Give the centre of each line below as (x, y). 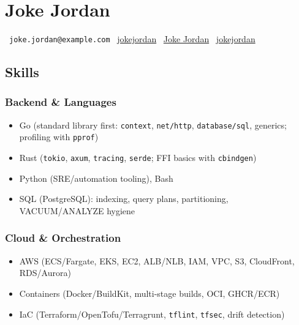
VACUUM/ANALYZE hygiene (77, 210)
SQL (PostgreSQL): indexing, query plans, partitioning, (124, 199)
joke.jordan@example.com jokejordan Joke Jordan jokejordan (132, 39)
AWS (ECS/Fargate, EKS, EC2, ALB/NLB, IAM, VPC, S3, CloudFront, (157, 260)
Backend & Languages (61, 102)
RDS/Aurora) (45, 273)
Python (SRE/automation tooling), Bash (96, 178)
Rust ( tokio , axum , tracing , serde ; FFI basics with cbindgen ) (138, 158)
